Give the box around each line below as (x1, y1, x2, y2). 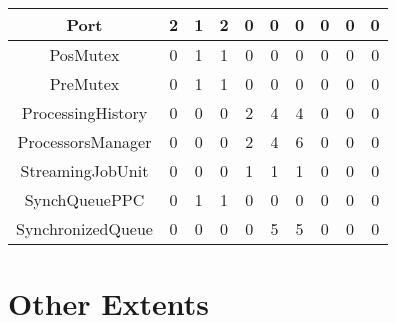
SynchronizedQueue (16, 217, 153, 240)
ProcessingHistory (21, 101, 148, 124)
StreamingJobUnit (20, 159, 149, 182)
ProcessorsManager (17, 130, 152, 153)
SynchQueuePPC (24, 188, 145, 211)
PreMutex (49, 72, 120, 95)
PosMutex (49, 43, 120, 66)
